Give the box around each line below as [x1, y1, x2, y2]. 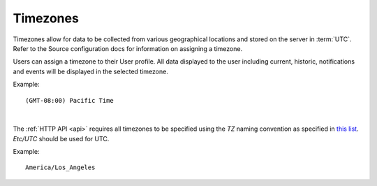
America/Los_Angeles [25, 164, 96, 171]
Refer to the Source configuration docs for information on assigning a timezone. [13, 44, 243, 52]
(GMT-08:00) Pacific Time [25, 96, 114, 104]
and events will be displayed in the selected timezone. [13, 67, 169, 76]
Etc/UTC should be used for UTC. [13, 134, 110, 143]
